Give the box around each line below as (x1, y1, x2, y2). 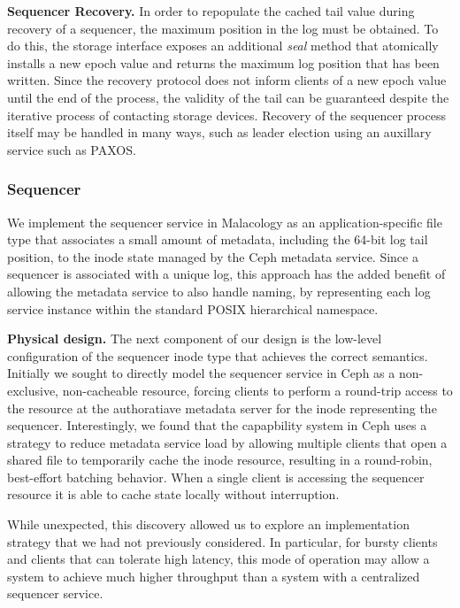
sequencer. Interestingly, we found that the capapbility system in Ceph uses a (7, 416, 427, 435)
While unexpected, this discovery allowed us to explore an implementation (7, 515, 410, 534)
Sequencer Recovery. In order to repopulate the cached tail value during (7, 2, 415, 19)
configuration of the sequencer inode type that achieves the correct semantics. (7, 346, 428, 365)
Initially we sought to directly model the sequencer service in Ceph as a (7, 364, 395, 382)
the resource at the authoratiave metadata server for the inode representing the (7, 398, 437, 417)
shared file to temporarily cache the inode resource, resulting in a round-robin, (7, 450, 433, 469)
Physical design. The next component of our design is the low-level (7, 329, 382, 348)
